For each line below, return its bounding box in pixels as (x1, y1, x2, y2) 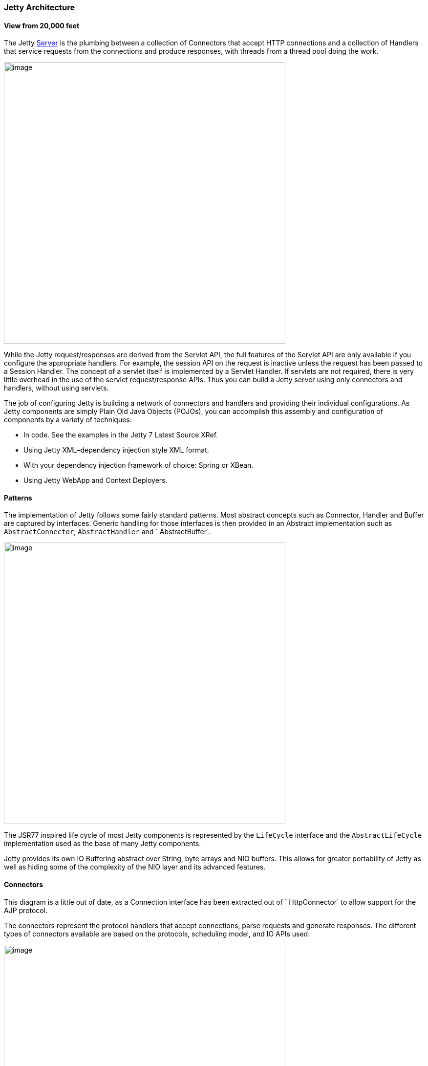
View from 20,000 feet (4, 21, 80, 30)
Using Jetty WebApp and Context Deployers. (23, 476, 168, 485)
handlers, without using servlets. (4, 384, 109, 392)
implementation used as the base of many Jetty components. (4, 839, 201, 848)
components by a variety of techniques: (4, 415, 132, 424)
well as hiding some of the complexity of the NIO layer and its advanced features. (4, 863, 266, 871)
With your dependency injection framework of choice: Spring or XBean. (23, 461, 254, 470)
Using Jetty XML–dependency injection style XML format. (23, 446, 209, 455)
